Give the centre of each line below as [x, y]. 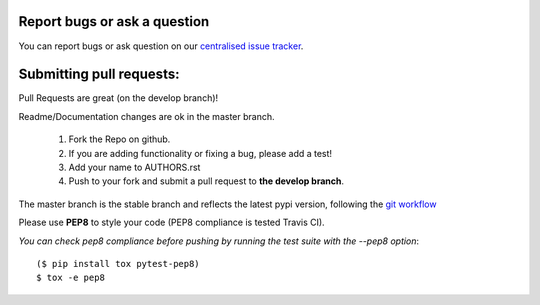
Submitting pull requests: [99, 74]
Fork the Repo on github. [119, 139]
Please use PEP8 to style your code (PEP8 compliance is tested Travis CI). [171, 222]
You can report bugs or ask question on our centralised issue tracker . [161, 46]
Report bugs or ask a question [114, 21]
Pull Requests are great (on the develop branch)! [118, 98]
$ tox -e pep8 [70, 278]
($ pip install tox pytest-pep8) [118, 263]
